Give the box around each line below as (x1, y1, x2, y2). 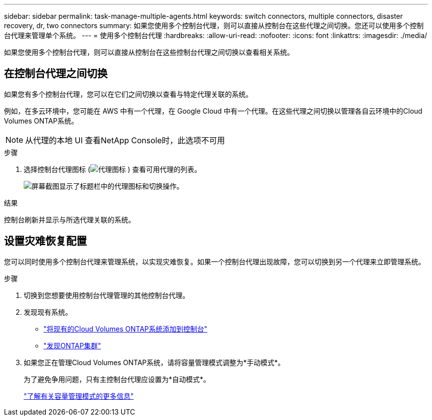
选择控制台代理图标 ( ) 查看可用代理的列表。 (24, 165, 202, 173)
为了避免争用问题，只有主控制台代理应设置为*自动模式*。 (24, 375, 211, 383)
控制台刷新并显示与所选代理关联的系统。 (4, 215, 135, 224)
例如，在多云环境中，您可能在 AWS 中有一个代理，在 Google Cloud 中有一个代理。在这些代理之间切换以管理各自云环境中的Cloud (4, 106, 423, 115)
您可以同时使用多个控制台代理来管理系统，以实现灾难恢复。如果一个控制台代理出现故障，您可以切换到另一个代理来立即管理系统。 (4, 257, 425, 266)
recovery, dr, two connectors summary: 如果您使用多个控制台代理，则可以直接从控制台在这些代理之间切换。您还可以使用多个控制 (4, 21, 424, 30)
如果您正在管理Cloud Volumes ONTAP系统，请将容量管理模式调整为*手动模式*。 (24, 358, 285, 367)
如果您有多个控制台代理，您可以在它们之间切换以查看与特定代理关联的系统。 (4, 89, 252, 98)
